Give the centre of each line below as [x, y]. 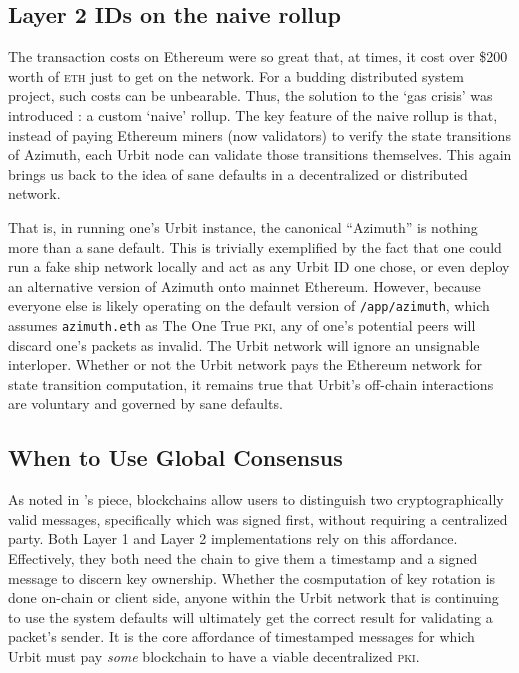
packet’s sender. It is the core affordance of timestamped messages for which [241, 636]
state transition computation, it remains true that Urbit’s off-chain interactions [251, 383]
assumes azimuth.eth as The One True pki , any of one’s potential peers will [242, 324]
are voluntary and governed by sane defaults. [145, 403]
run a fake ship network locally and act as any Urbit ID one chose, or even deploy [259, 266]
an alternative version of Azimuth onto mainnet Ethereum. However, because [244, 285]
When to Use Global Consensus [175, 457]
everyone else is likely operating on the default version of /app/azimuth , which [249, 305]
